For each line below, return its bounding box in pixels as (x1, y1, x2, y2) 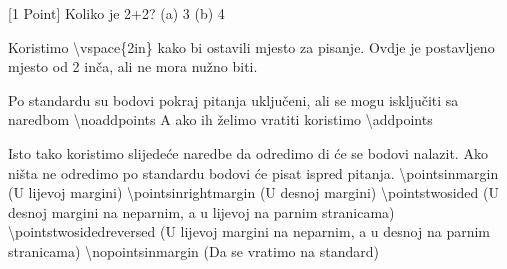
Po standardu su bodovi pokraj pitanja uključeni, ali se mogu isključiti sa (8, 89, 459, 110)
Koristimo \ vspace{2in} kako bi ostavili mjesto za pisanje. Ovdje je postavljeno (8, 36, 495, 57)
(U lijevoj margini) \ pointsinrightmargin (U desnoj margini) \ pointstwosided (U (8, 182, 499, 203)
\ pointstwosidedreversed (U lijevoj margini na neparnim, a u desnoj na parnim (8, 221, 490, 242)
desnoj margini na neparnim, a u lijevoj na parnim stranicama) (8, 201, 395, 222)
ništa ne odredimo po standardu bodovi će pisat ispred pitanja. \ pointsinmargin (8, 162, 499, 183)
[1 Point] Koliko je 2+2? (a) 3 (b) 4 (8, 3, 225, 23)
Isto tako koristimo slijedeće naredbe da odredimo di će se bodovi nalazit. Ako (8, 142, 488, 163)
